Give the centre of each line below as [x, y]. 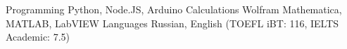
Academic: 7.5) [38, 37]
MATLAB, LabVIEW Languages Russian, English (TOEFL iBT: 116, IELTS [172, 23]
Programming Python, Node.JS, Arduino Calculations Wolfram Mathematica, [174, 9]
